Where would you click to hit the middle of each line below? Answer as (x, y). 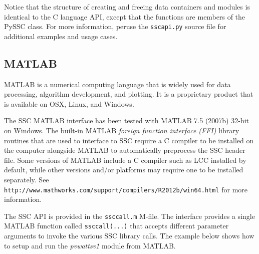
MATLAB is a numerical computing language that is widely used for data (117, 84)
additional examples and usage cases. (61, 36)
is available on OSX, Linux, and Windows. (69, 103)
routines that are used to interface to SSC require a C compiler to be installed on (129, 140)
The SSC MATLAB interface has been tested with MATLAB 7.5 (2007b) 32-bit (127, 120)
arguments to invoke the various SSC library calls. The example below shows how (129, 236)
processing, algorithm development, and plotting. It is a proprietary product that (129, 94)
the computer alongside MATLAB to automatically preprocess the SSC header (125, 150)
